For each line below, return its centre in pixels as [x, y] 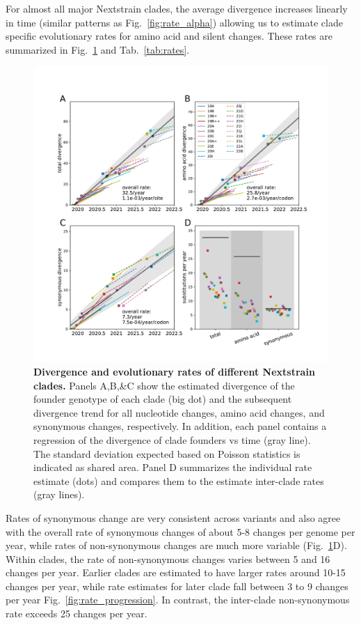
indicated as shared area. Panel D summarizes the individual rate [173, 467]
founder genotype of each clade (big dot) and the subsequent [163, 399]
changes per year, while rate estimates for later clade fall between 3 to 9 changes [177, 586]
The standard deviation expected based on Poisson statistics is [167, 453]
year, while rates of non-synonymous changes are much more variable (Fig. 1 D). [176, 545]
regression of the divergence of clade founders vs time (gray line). [172, 439]
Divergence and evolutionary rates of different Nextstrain [174, 371]
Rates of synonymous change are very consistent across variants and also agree [173, 517]
